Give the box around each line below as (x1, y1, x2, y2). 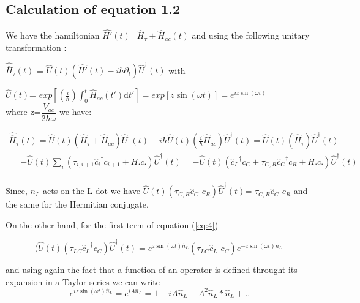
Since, (6, 184, 28, 197)
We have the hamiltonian (6, 29, 100, 42)
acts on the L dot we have (42, 184, 140, 197)
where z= (6, 105, 41, 118)
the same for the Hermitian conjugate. (6, 198, 149, 211)
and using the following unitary (192, 29, 310, 42)
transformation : (6, 41, 67, 54)
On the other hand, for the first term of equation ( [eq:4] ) (6, 218, 219, 231)
